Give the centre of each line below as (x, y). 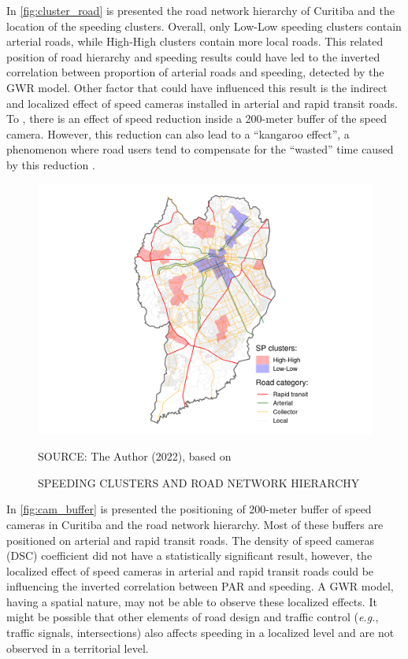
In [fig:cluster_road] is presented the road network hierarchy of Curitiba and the (200, 10)
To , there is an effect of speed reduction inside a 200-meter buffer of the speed (197, 118)
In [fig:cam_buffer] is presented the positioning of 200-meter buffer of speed (189, 509)
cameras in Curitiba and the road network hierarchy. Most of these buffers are (195, 524)
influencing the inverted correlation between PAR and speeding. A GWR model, (200, 586)
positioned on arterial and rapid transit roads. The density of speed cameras (190, 540)
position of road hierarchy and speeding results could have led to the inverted (193, 56)
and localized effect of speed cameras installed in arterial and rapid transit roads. (202, 103)
